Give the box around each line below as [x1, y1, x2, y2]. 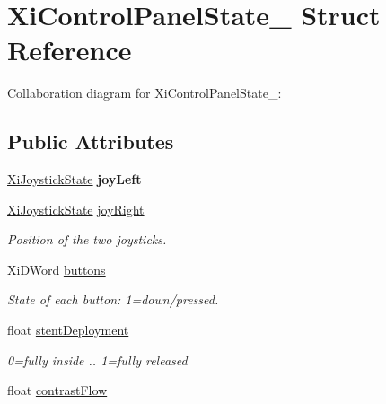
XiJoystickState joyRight [7, 199, 145, 218]
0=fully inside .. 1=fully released [7, 350, 188, 369]
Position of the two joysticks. [7, 230, 167, 249]
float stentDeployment [7, 321, 129, 339]
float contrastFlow [7, 381, 108, 400]
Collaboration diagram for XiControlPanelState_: [7, 83, 282, 102]
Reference [7, 31, 132, 68]
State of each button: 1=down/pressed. [7, 290, 219, 309]
